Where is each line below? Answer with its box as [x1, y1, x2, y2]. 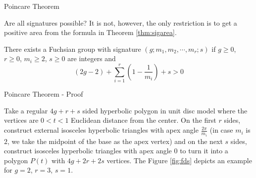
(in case [209, 125, 233, 135]
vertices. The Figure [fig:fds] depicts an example [106, 155, 252, 165]
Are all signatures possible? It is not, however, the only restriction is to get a [4, 17, 237, 28]
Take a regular [4, 105, 48, 115]
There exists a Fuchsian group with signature [4, 43, 141, 54]
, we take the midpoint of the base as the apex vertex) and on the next [7, 136, 223, 146]
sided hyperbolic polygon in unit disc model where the [82, 105, 248, 115]
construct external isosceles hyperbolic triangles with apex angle [4, 125, 199, 135]
